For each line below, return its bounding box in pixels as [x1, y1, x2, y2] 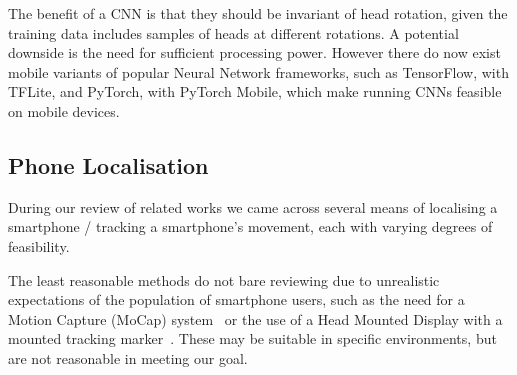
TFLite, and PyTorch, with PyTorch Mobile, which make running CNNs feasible [8, 81, 502, 102]
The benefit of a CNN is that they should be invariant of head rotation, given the [8, 3, 508, 23]
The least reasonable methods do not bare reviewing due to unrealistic [8, 269, 440, 290]
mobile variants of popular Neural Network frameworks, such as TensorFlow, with [8, 61, 509, 82]
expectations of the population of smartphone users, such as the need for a [8, 289, 465, 310]
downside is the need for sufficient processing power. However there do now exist [8, 42, 501, 63]
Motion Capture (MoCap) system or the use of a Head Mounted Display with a [8, 308, 503, 329]
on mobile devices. [8, 100, 120, 121]
